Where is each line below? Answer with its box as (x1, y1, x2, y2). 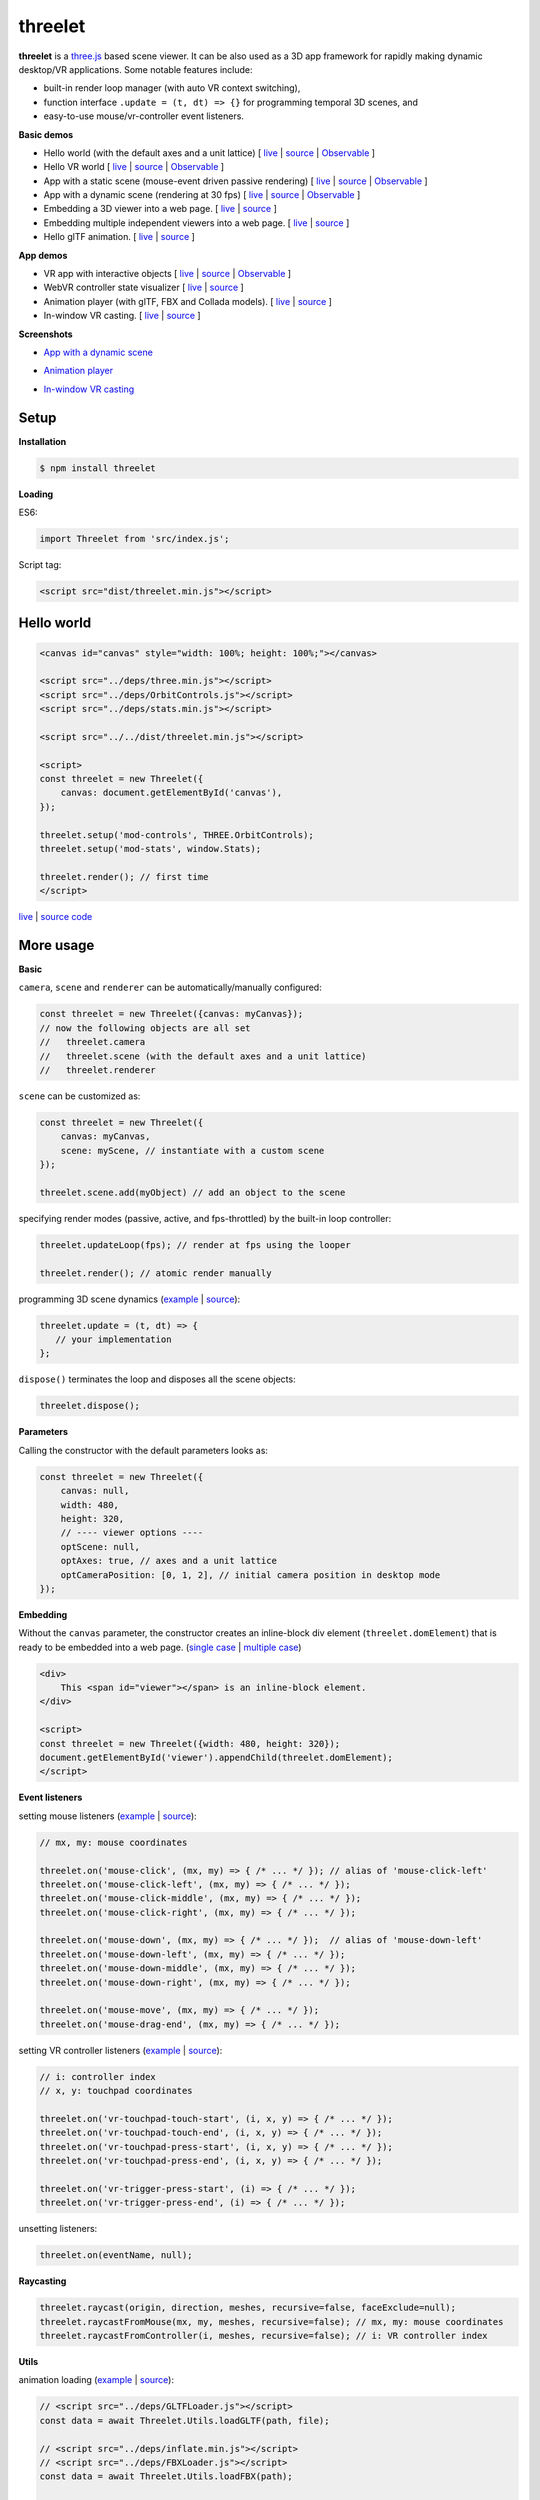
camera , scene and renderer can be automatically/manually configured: (18, 981, 322, 994)
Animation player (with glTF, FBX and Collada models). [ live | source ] (43, 295, 332, 307)
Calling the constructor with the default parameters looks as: (18, 1444, 269, 1456)
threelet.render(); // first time (39, 871, 209, 882)
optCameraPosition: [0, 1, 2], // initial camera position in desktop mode (60, 1569, 441, 1580)
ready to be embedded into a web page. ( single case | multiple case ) (18, 1641, 302, 1653)
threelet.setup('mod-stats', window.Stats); (39, 843, 262, 855)
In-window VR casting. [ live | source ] (43, 310, 201, 322)
